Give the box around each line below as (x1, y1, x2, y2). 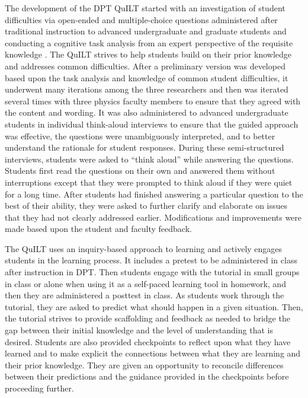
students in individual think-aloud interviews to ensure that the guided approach (5, 117, 299, 130)
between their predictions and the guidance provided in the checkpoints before (5, 370, 289, 383)
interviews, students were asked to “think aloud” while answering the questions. (5, 152, 294, 165)
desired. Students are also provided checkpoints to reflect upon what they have (5, 335, 291, 348)
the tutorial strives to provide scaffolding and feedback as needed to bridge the (5, 312, 290, 324)
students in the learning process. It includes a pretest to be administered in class (5, 254, 297, 266)
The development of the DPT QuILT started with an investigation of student (5, 2, 285, 14)
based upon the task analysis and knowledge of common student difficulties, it (5, 71, 288, 84)
